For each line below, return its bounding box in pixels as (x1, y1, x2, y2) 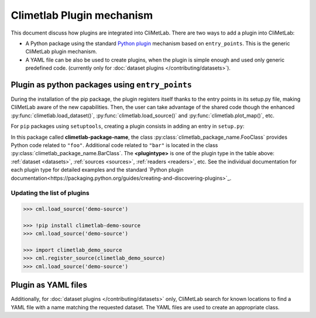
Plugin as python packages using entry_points (11, 80, 193, 90)
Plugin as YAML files (11, 280, 88, 290)
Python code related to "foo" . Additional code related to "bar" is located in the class (11, 141, 218, 149)
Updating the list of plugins (11, 189, 90, 197)
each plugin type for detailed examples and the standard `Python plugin (11, 166, 184, 173)
